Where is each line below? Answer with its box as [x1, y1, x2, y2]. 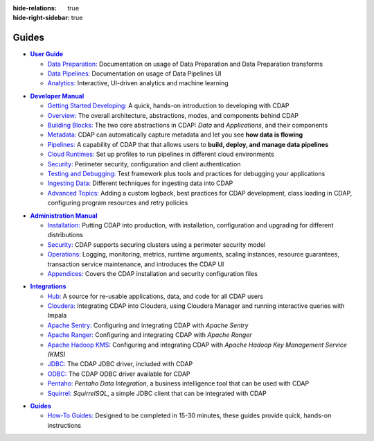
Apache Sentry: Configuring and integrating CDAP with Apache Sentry [47, 321, 249, 329]
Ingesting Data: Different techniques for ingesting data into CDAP [47, 179, 233, 187]
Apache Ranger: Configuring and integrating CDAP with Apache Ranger [47, 331, 252, 339]
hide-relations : [12, 4, 57, 12]
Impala [47, 311, 67, 320]
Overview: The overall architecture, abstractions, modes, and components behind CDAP [47, 111, 299, 119]
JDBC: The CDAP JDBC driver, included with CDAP [47, 360, 193, 368]
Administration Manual [30, 211, 98, 220]
